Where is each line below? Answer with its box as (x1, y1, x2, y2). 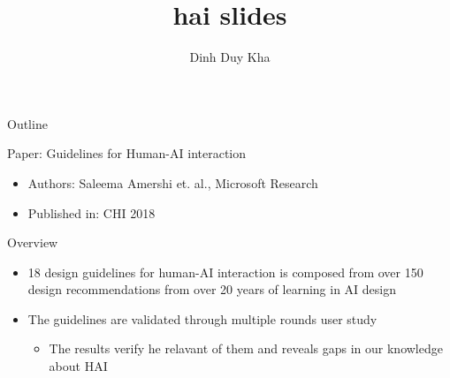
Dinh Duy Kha (189, 48, 271, 66)
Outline (7, 114, 48, 132)
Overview (7, 233, 58, 252)
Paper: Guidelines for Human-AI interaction (7, 144, 247, 163)
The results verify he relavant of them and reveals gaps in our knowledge (49, 339, 443, 358)
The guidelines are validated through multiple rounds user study (27, 309, 378, 328)
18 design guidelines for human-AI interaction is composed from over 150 (27, 262, 423, 281)
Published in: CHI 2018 (27, 203, 156, 222)
